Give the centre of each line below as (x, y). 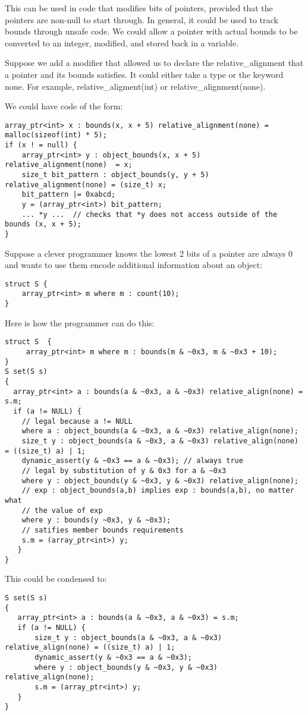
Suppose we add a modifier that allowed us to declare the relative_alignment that (154, 63)
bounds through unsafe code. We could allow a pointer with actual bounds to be (151, 31)
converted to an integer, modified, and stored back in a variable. (122, 42)
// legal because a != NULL (77, 421)
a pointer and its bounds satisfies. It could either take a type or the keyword (144, 74)
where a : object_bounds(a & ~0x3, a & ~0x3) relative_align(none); (160, 431)
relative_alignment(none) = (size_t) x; (86, 185)
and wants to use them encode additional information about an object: (134, 265)
